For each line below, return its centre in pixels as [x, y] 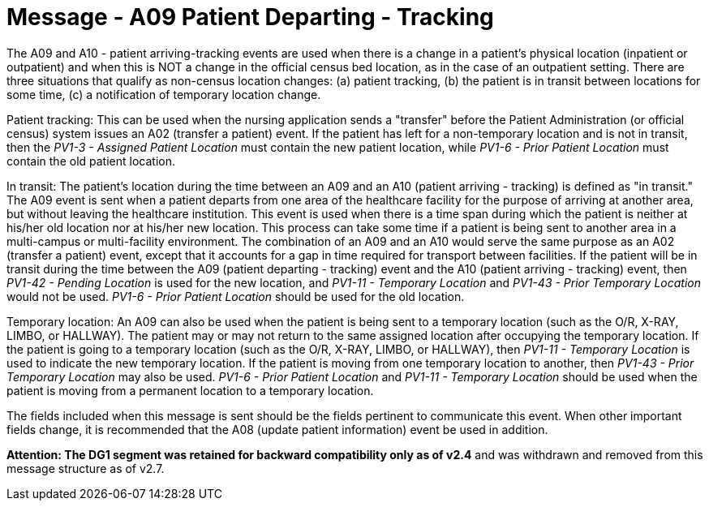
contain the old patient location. [91, 161]
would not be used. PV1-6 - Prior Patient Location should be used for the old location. [236, 296]
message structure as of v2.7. [86, 468]
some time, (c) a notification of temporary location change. [164, 94]
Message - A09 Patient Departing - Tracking [250, 17]
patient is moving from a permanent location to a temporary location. [190, 390]
